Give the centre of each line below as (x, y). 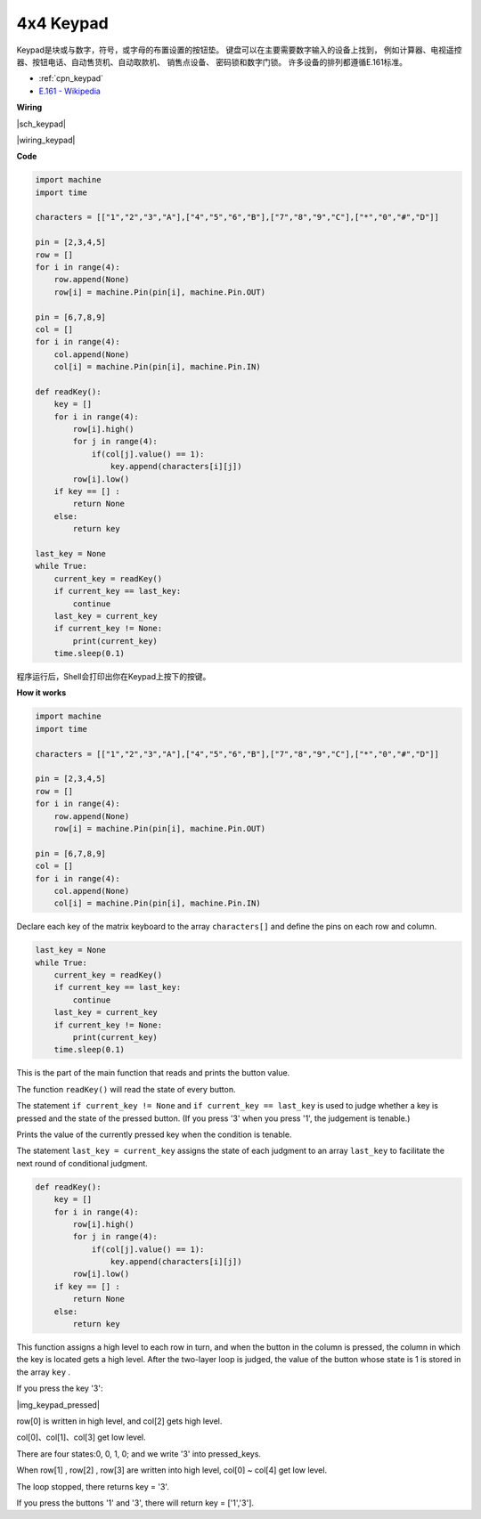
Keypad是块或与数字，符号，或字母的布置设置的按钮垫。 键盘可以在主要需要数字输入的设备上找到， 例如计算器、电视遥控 (239, 50)
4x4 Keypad (62, 23)
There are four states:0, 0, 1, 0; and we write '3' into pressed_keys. (139, 1454)
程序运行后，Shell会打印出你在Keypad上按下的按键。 (114, 677)
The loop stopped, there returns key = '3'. (93, 1486)
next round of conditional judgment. (82, 1163)
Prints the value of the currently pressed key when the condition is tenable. (154, 1134)
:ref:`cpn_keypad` (71, 78)
